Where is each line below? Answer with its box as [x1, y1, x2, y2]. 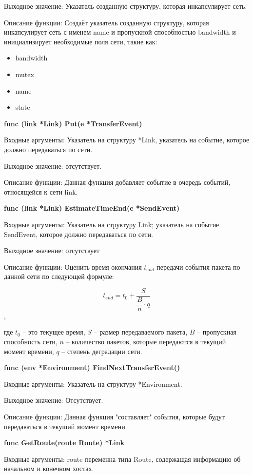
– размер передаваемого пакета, [94, 327, 188, 337]
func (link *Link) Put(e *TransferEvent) [4, 118, 142, 128]
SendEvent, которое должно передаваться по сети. [4, 229, 153, 239]
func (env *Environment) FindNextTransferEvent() [4, 362, 180, 373]
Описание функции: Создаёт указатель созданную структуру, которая [4, 17, 209, 27]
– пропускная [197, 327, 236, 337]
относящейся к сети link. [4, 186, 78, 197]
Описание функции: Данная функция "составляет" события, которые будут [4, 412, 225, 421]
